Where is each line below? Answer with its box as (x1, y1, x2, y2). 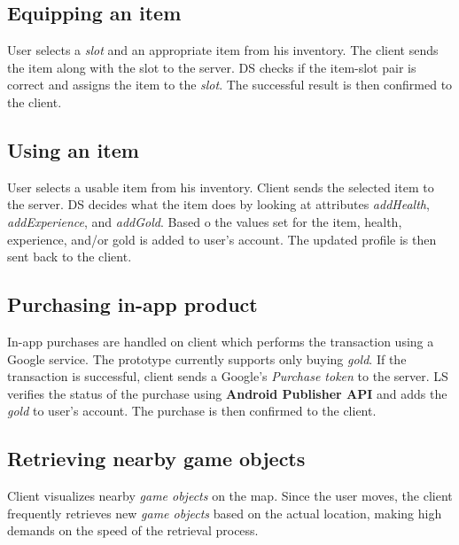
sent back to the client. (7, 247, 132, 266)
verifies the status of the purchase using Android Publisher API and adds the (7, 384, 447, 402)
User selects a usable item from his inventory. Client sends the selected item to (7, 177, 434, 196)
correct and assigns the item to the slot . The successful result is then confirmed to (7, 75, 453, 94)
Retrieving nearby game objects (7, 445, 306, 472)
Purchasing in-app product (7, 291, 258, 318)
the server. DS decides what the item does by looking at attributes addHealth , (7, 195, 430, 214)
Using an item (7, 136, 139, 163)
